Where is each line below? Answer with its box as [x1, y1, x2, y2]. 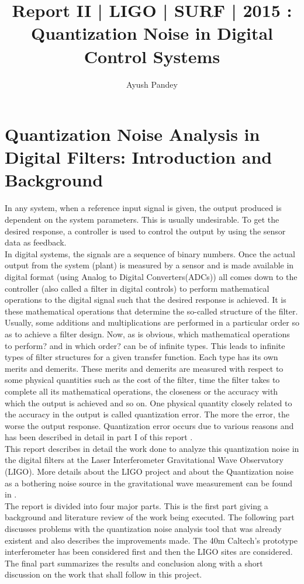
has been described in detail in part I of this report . [5, 431, 193, 443]
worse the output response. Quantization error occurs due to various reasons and [5, 419, 294, 431]
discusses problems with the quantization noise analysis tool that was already [5, 523, 282, 535]
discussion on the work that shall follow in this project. [5, 568, 202, 580]
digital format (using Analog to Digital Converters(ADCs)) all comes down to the [5, 270, 298, 282]
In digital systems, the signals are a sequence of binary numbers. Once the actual [5, 247, 295, 260]
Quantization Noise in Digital [30, 21, 274, 45]
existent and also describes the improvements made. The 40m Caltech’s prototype [5, 534, 298, 546]
